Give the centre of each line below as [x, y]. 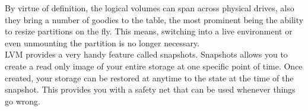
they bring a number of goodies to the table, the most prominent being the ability [154, 19]
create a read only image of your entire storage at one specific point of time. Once [154, 66]
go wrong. [23, 101]
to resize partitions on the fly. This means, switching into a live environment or [149, 31]
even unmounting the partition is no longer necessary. [102, 42]
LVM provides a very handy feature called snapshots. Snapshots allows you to [146, 54]
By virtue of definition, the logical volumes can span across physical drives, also [150, 8]
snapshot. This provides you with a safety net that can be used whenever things [150, 89]
